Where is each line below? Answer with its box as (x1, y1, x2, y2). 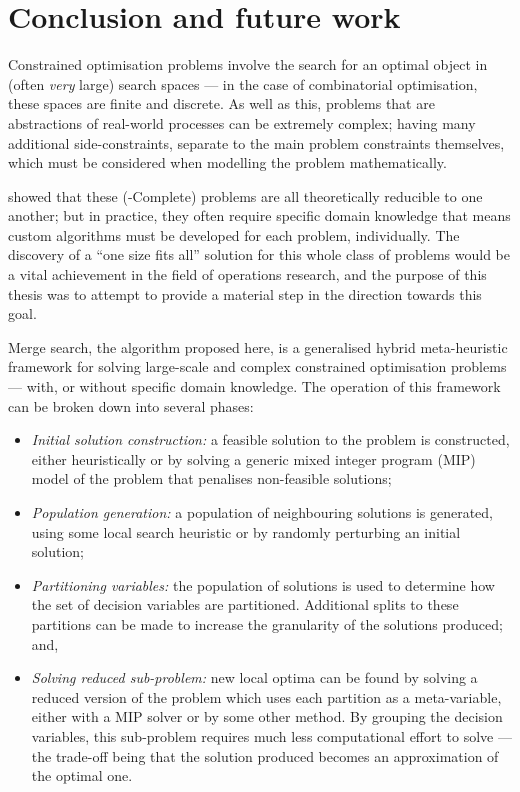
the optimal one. (31, 765, 133, 786)
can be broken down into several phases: (8, 395, 254, 416)
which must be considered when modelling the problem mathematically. (8, 152, 447, 173)
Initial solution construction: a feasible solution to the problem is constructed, (31, 429, 510, 450)
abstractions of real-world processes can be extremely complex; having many (8, 112, 476, 133)
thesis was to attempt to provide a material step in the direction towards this (8, 283, 482, 304)
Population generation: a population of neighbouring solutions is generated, (31, 502, 494, 522)
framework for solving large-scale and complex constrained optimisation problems (8, 356, 507, 377)
